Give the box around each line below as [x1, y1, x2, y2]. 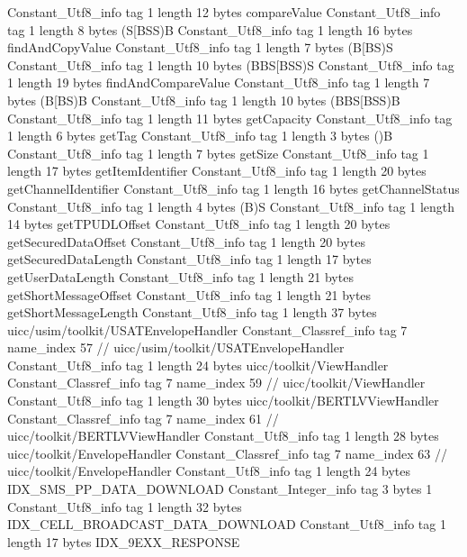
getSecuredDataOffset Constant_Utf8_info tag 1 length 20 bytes [7, 232, 365, 251]
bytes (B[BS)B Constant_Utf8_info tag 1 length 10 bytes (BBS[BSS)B [7, 90, 400, 109]
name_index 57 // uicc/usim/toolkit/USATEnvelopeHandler [7, 338, 345, 357]
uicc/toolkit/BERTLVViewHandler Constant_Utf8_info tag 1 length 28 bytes [7, 426, 439, 445]
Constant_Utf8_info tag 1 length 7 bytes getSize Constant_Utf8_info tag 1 [7, 143, 429, 162]
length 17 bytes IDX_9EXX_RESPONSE [7, 532, 240, 551]
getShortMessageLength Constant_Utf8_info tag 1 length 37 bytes [7, 303, 377, 322]
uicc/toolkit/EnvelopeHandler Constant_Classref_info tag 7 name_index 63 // [7, 443, 447, 462]
